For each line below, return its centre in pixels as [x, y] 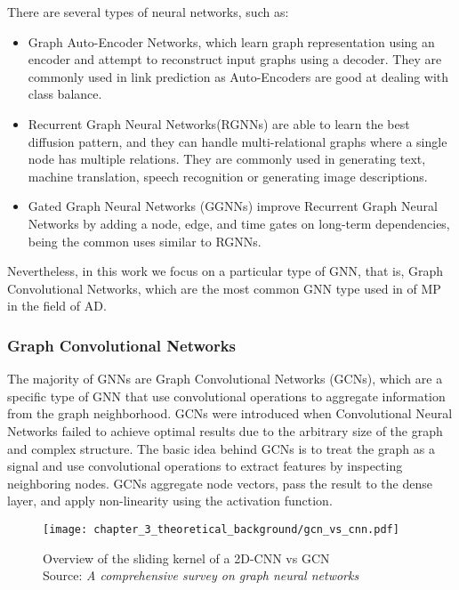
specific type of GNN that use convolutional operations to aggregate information [226, 396]
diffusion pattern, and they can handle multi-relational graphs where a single [238, 141]
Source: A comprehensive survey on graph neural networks [201, 575]
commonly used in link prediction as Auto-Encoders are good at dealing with [238, 76]
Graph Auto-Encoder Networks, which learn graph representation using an [231, 41]
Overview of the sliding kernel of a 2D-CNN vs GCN [186, 558]
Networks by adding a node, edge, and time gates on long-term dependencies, [239, 223]
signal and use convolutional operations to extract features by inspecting [205, 466]
